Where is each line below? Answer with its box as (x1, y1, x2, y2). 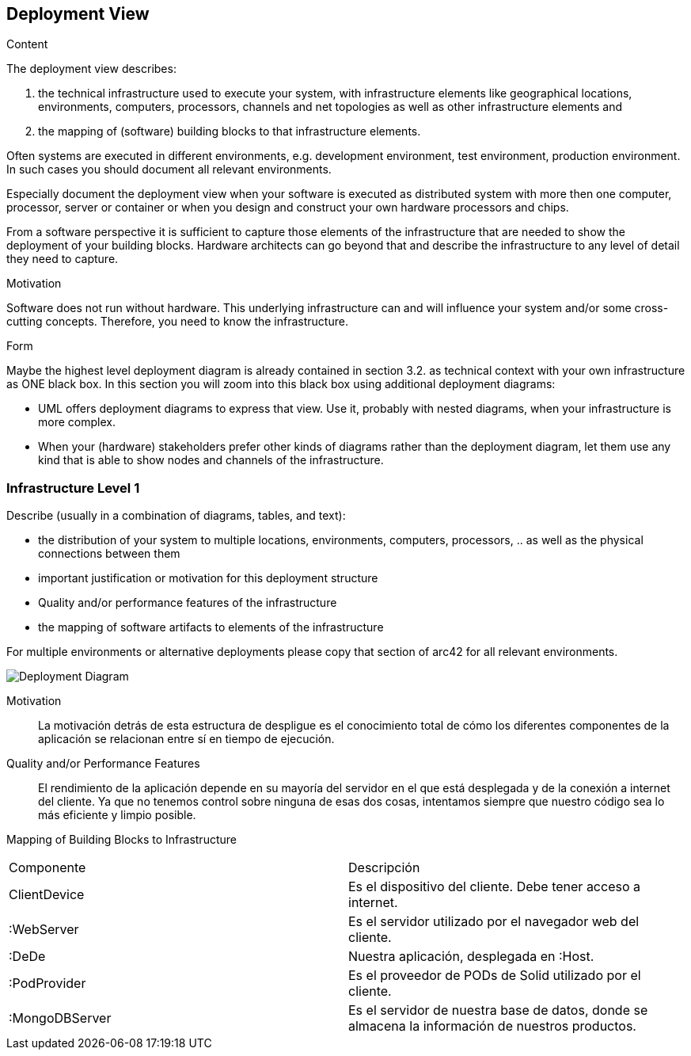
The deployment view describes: (6, 62, 177, 76)
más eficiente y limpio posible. (38, 808, 196, 822)
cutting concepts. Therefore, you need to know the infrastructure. (6, 315, 348, 329)
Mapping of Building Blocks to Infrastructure (6, 833, 237, 847)
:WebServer (9, 921, 79, 938)
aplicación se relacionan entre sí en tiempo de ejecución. (38, 732, 335, 746)
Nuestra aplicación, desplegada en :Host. (348, 948, 594, 965)
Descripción (348, 860, 420, 876)
